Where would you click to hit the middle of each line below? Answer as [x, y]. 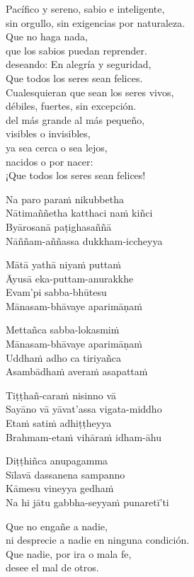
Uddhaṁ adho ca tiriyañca [64, 357]
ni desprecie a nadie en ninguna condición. [98, 540]
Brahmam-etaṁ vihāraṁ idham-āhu [84, 436]
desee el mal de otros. [52, 567]
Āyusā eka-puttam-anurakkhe [70, 278]
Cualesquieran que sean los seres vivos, [90, 92]
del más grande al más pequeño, [75, 119]
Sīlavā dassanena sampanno [65, 474]
